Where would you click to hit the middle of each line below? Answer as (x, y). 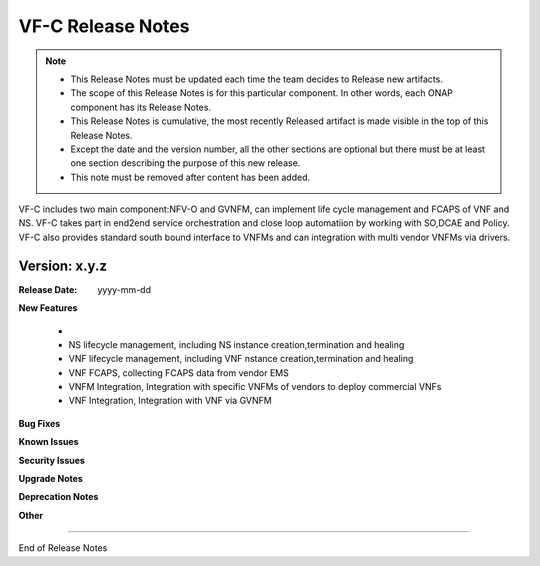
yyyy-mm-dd (124, 289)
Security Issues (51, 460)
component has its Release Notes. (141, 107)
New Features (48, 308)
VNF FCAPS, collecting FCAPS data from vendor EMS (178, 372)
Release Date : (48, 289)
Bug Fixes (39, 423)
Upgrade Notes (51, 479)
